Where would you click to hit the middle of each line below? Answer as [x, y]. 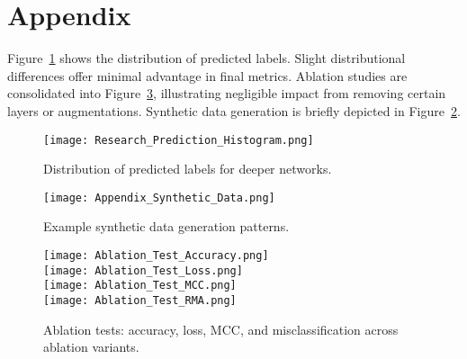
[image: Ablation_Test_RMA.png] [140, 300]
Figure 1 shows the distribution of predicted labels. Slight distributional [207, 58]
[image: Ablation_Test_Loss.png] [143, 270]
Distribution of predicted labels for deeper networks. [188, 169]
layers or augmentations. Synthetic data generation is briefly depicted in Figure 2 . [234, 110]
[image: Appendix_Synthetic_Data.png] [159, 197]
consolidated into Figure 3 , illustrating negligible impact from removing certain [227, 93]
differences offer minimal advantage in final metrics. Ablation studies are [207, 75]
